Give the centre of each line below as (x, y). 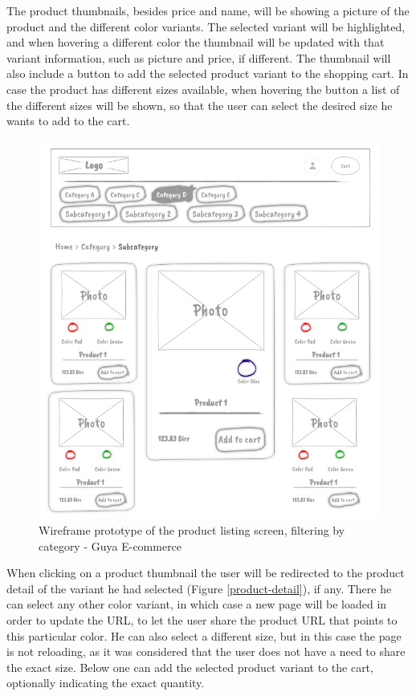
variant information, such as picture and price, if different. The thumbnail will (199, 57)
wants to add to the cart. (68, 121)
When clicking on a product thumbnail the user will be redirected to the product (206, 573)
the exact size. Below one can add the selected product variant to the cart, (190, 667)
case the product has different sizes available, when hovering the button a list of (203, 89)
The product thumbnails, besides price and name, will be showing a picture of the (208, 10)
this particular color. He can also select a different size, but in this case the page (204, 635)
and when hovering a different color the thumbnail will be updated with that (196, 42)
